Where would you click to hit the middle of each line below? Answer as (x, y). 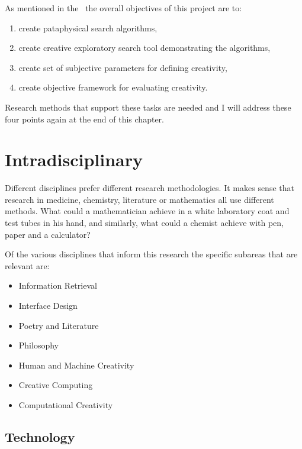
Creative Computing (56, 385)
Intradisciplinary (74, 159)
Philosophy (38, 345)
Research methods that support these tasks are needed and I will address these (148, 107)
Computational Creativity (66, 405)
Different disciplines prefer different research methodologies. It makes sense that (150, 188)
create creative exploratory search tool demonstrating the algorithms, (144, 48)
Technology (40, 436)
